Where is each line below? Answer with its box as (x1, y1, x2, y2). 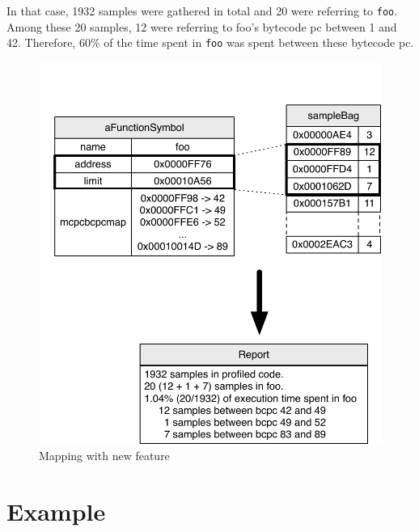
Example (6, 495, 106, 528)
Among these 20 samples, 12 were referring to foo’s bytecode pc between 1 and (6, 18, 397, 35)
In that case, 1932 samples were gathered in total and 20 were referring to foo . (6, 2, 398, 19)
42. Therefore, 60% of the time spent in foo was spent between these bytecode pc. (6, 34, 414, 51)
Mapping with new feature (39, 447, 170, 464)
